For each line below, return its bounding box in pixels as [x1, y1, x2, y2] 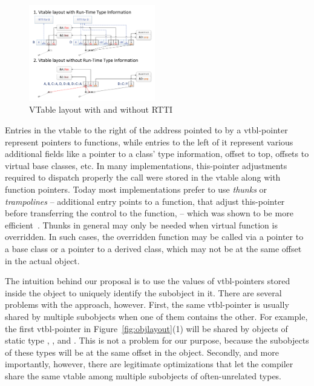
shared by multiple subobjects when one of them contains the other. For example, [5, 310, 308, 322]
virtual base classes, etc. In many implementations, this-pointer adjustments [5, 159, 287, 171]
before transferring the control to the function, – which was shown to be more [5, 207, 293, 219]
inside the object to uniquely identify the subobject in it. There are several [5, 286, 282, 299]
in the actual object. [5, 254, 80, 267]
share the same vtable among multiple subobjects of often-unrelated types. [5, 369, 282, 382]
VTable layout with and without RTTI [29, 103, 173, 116]
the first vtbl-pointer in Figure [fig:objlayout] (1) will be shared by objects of [5, 322, 288, 334]
